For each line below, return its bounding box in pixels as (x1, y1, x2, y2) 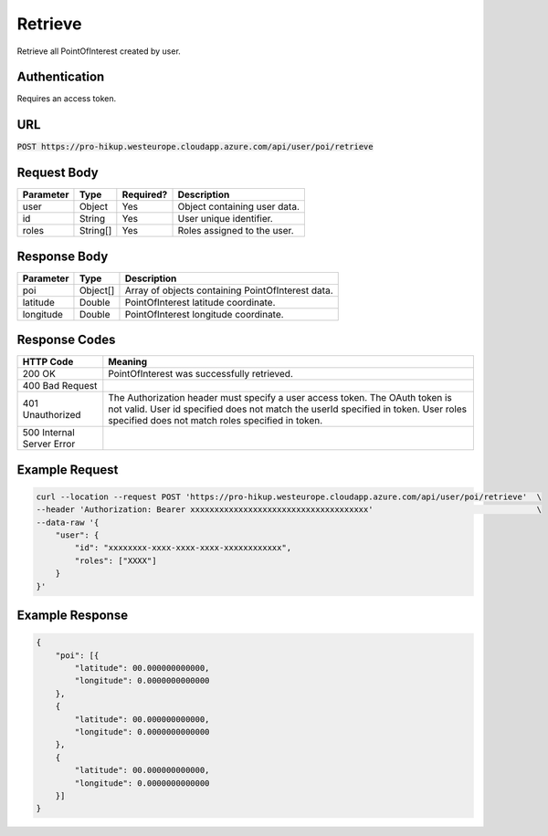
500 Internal (22, 426, 75, 439)
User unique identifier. (177, 213, 273, 225)
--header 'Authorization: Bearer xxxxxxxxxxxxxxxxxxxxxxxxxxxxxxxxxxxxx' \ (36, 505, 543, 515)
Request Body (16, 165, 100, 181)
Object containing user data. (177, 201, 300, 214)
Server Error (22, 438, 76, 451)
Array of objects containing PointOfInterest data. (124, 284, 333, 297)
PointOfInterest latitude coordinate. (124, 296, 276, 308)
